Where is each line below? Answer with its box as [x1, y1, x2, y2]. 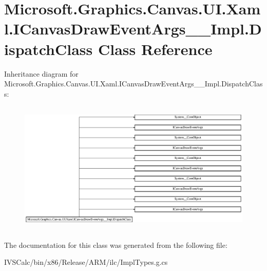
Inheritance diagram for [4, 68, 79, 79]
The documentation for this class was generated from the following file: [4, 239, 227, 250]
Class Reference [98, 38, 213, 59]
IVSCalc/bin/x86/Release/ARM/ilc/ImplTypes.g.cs [4, 257, 168, 267]
